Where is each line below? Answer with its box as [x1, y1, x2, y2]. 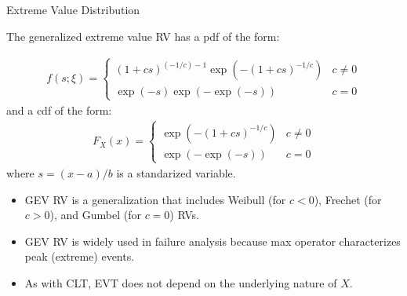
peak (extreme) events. [24, 248, 135, 265]
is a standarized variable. [116, 164, 236, 181]
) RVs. [169, 206, 199, 223]
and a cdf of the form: [6, 101, 112, 118]
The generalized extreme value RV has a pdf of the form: [6, 27, 280, 44]
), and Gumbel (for [49, 206, 141, 223]
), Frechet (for [314, 191, 382, 207]
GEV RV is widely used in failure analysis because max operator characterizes [24, 232, 401, 249]
